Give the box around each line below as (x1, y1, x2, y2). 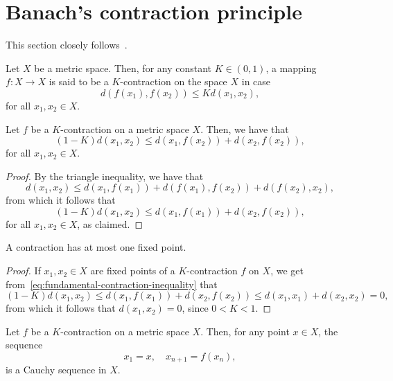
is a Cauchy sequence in (6, 362, 107, 377)
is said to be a (49, 74, 109, 89)
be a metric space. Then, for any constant (34, 60, 212, 75)
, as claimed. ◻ (77, 216, 143, 231)
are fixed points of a (90, 263, 175, 278)
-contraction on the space (120, 74, 227, 89)
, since (182, 301, 209, 315)
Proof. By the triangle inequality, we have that (6, 168, 204, 183)
